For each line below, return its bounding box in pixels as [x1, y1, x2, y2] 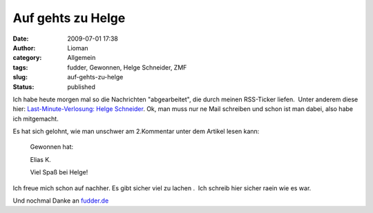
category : [12, 54, 42, 62]
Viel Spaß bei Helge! [30, 168, 88, 176]
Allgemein [67, 54, 96, 62]
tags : [12, 63, 28, 72]
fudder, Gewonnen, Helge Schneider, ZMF [67, 63, 187, 72]
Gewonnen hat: [30, 143, 74, 151]
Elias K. [30, 155, 51, 163]
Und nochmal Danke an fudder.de [12, 196, 109, 205]
